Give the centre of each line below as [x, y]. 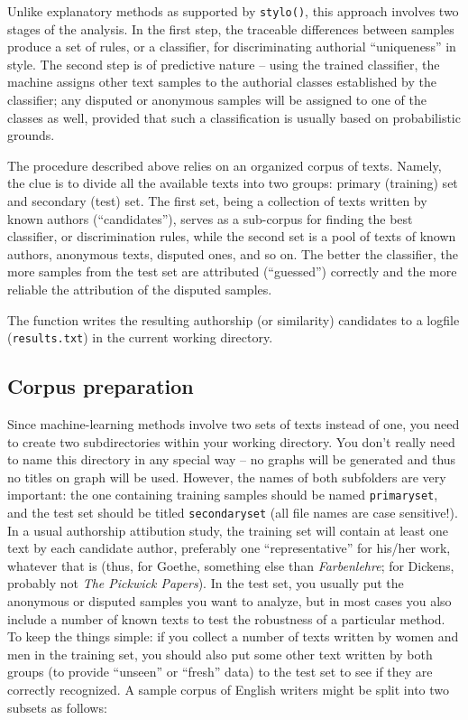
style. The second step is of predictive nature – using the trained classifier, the [224, 64]
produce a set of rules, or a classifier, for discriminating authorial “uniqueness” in [232, 47]
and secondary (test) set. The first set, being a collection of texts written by [217, 201]
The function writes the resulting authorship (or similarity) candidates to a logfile [234, 319]
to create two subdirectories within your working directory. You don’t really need [231, 441]
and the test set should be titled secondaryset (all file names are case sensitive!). [233, 513]
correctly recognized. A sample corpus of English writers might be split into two [229, 690]
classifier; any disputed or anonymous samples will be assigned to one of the [217, 100]
